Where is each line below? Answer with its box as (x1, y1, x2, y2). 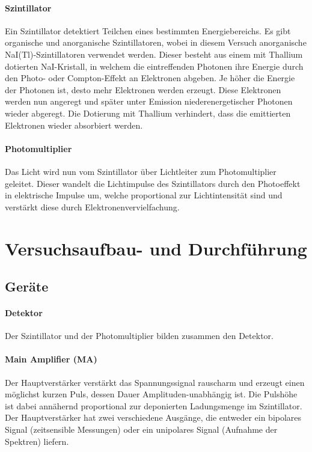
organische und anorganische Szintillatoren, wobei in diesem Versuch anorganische (5, 36, 307, 49)
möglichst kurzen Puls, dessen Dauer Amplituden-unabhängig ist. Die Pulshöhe (5, 388, 298, 400)
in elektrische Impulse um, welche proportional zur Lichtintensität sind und (5, 189, 283, 201)
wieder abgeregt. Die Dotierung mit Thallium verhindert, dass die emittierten (5, 106, 291, 119)
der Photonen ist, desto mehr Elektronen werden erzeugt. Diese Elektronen (5, 83, 281, 96)
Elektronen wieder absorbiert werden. (5, 118, 143, 131)
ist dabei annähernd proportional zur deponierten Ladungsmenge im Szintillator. (5, 399, 302, 412)
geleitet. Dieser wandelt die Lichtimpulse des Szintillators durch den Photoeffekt (5, 177, 301, 189)
